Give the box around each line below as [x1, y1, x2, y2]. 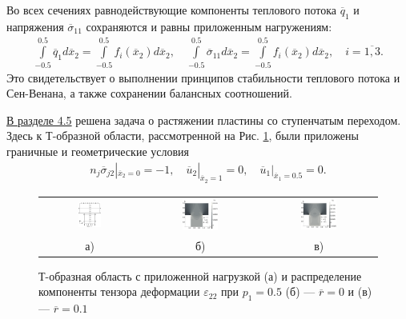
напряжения [6, 18, 64, 34]
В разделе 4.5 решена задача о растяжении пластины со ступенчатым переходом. [6, 111, 401, 128]
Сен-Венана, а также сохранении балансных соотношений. [6, 85, 292, 102]
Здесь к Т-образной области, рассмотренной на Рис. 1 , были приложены [6, 127, 359, 144]
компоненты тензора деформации [38, 283, 200, 300]
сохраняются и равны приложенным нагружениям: [86, 18, 332, 34]
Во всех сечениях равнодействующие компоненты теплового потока [6, 2, 336, 18]
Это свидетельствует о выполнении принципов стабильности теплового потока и [6, 69, 400, 86]
